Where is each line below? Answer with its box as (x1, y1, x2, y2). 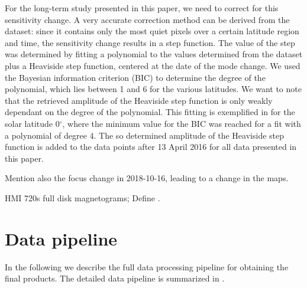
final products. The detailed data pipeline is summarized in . (5, 272, 225, 284)
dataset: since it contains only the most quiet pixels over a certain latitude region (5, 25, 299, 37)
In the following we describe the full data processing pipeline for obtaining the (5, 260, 289, 273)
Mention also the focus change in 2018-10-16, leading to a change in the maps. (5, 172, 289, 184)
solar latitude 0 (5, 117, 60, 129)
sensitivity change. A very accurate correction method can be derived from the (5, 13, 290, 25)
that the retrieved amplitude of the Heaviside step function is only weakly (5, 94, 273, 106)
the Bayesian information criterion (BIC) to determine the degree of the (5, 71, 266, 83)
